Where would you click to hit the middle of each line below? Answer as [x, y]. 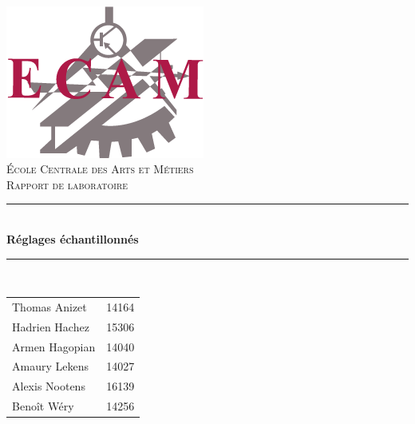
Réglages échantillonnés [73, 238]
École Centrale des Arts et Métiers [100, 169]
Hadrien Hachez [51, 326]
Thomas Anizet [49, 306]
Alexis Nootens [49, 386]
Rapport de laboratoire [67, 184]
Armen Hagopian [54, 346]
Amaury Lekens [50, 366]
